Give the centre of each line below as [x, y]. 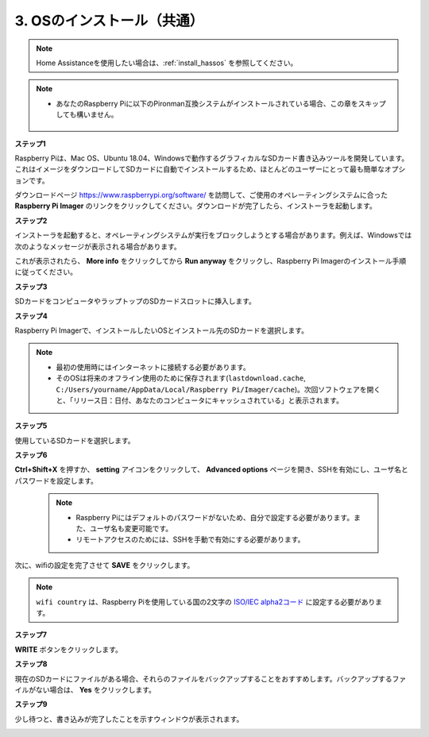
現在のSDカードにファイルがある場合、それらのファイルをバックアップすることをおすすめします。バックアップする [203, 678]
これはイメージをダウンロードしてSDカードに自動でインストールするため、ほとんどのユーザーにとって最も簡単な [200, 169]
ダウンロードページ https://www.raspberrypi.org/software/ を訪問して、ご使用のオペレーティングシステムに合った [201, 195]
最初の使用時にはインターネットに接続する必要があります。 [153, 367]
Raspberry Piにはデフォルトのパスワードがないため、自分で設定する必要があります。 [215, 517]
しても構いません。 [87, 114]
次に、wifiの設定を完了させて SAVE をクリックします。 [104, 565]
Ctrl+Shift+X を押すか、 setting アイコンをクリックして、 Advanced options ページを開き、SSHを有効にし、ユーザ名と [212, 469]
